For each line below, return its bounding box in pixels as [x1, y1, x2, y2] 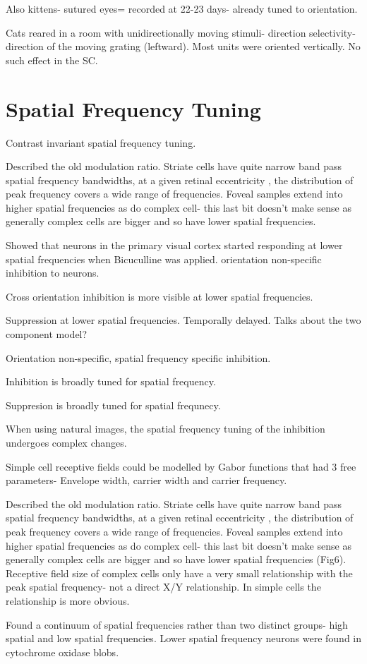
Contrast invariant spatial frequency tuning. [6, 135, 196, 150]
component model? [6, 327, 88, 342]
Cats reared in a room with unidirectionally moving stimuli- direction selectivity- [6, 25, 356, 40]
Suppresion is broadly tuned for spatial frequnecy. [6, 397, 221, 412]
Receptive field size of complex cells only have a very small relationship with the [6, 565, 353, 580]
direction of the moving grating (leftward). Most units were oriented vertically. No [6, 39, 361, 54]
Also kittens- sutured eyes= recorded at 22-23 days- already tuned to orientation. [6, 1, 358, 16]
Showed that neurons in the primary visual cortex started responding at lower [6, 238, 343, 253]
